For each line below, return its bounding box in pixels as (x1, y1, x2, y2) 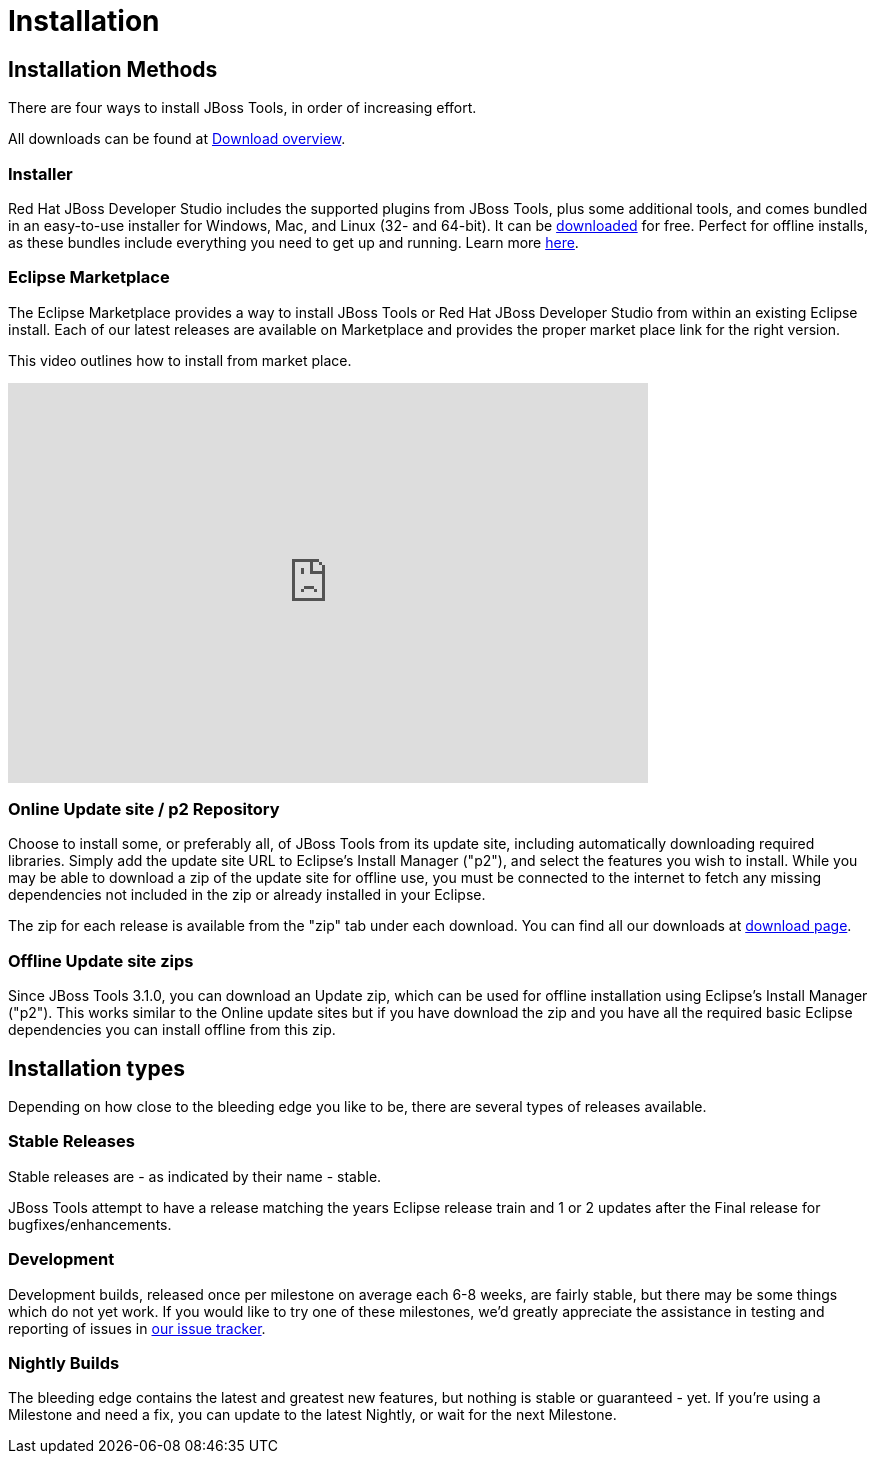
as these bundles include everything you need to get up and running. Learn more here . (8, 233, 579, 251)
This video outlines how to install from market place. (8, 351, 352, 369)
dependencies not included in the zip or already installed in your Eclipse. (8, 886, 486, 904)
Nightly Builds (8, 1352, 120, 1373)
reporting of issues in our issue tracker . (8, 1319, 266, 1337)
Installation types (8, 1055, 185, 1081)
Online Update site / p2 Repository (8, 799, 280, 820)
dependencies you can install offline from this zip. (8, 1021, 336, 1039)
